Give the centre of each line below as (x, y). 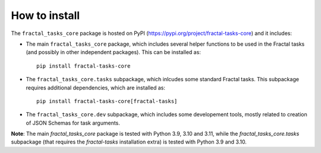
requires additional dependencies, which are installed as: (96, 87)
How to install (45, 15)
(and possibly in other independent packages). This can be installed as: (114, 52)
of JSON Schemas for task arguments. (73, 123)
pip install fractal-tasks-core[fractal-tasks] (107, 101)
